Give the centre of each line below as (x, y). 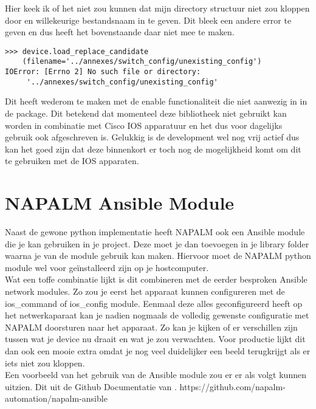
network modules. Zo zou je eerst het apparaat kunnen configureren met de (145, 291)
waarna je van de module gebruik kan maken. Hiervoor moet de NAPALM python (158, 256)
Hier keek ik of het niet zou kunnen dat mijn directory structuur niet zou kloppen (157, 8)
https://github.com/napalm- (232, 386)
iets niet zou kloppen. (45, 363)
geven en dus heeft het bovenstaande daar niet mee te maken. (120, 32)
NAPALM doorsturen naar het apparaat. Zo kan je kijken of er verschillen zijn (151, 327)
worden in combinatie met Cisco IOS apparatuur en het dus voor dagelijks (144, 125)
